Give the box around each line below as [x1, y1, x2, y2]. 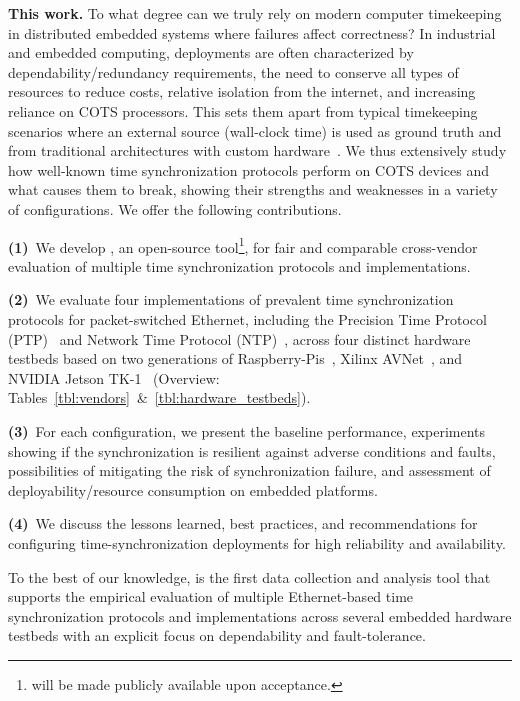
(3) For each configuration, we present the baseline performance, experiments [8, 420, 486, 441]
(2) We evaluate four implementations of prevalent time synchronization [8, 289, 454, 310]
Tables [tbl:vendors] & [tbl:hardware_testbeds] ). [8, 387, 311, 408]
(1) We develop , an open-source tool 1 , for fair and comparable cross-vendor [8, 233, 478, 257]
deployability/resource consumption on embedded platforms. [8, 479, 378, 500]
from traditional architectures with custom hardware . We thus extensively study [8, 140, 507, 161]
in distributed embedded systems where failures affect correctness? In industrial [8, 22, 496, 43]
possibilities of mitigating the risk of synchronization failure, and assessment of [8, 460, 491, 481]
